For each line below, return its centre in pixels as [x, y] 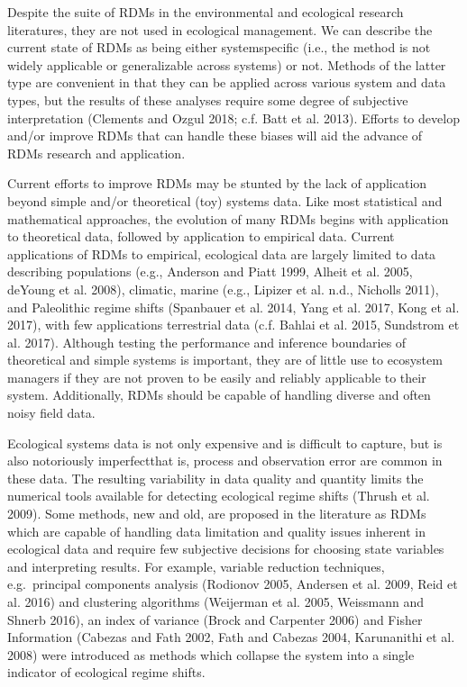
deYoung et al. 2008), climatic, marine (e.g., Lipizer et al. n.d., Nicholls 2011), [223, 289]
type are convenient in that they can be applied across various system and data [227, 82]
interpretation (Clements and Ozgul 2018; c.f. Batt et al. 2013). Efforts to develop [233, 118]
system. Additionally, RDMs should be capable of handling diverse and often [219, 395]
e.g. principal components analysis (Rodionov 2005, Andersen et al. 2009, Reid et [233, 584]
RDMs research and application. [96, 153]
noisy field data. [51, 413]
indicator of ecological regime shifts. [106, 672]
